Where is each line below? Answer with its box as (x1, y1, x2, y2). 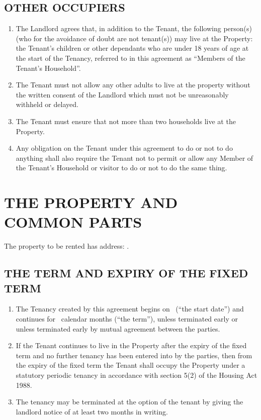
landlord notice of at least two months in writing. (16, 406, 168, 416)
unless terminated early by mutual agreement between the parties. (16, 323, 220, 334)
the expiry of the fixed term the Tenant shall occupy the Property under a (16, 360, 245, 370)
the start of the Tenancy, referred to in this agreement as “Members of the (16, 52, 245, 63)
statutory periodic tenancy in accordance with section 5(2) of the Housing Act (16, 369, 257, 380)
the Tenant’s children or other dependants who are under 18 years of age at (16, 43, 249, 53)
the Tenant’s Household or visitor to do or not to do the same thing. (16, 162, 227, 173)
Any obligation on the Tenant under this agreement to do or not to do (16, 143, 233, 153)
